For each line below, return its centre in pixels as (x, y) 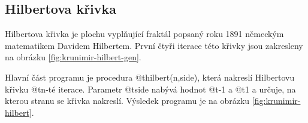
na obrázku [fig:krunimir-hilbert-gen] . (73, 57)
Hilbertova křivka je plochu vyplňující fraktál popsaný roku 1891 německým (144, 34)
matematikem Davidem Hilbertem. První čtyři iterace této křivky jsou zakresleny (154, 45)
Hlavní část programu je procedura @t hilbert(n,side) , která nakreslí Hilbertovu (150, 77)
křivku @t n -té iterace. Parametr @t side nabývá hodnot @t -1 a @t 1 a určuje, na (150, 89)
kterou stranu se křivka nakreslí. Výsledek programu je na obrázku (127, 101)
